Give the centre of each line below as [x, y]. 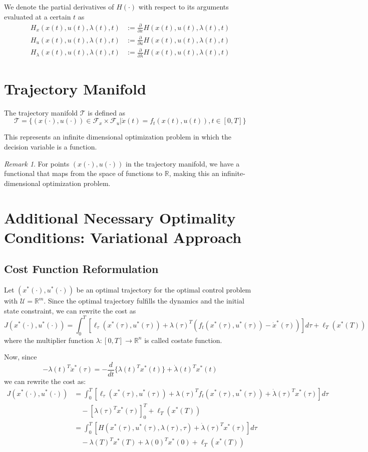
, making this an [194, 173]
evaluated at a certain [38, 16]
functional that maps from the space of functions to [83, 173]
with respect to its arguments [183, 6]
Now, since [21, 357]
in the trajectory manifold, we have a [182, 163]
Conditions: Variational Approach [123, 237]
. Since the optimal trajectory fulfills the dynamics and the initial [144, 301]
